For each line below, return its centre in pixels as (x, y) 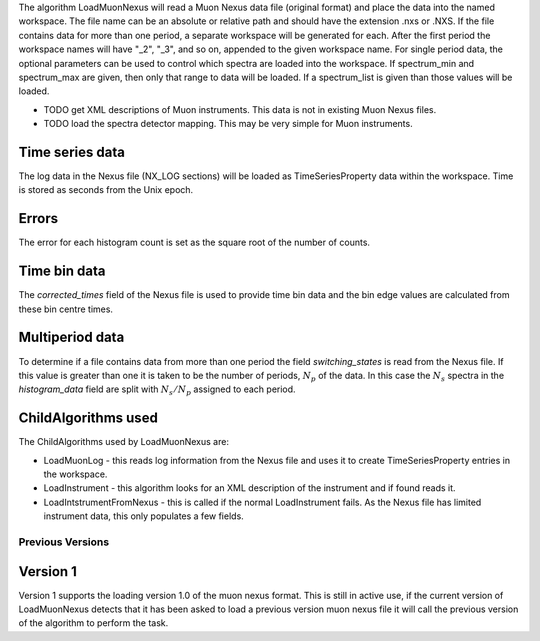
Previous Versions (64, 542)
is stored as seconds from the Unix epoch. (106, 190)
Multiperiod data (71, 337)
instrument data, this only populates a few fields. (143, 516)
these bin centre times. (66, 309)
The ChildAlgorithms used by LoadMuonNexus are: (124, 442)
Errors (38, 218)
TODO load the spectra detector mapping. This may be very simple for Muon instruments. (228, 124)
